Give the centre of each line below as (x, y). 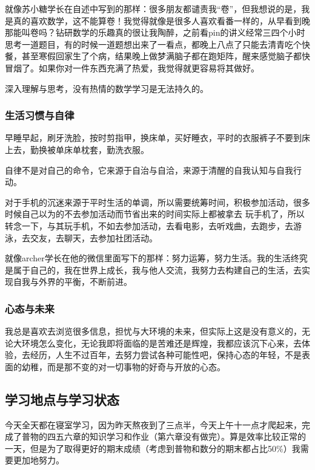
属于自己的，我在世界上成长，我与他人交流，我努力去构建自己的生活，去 (157, 269)
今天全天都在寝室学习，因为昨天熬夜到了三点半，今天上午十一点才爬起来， (153, 424)
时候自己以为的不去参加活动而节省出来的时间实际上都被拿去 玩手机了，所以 (155, 214)
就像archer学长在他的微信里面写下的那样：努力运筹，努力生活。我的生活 (148, 258)
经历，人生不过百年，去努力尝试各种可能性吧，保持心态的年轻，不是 (166, 355)
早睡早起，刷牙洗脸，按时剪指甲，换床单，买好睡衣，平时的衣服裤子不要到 (153, 138)
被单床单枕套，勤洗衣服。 (98, 149)
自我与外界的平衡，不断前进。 (72, 282)
